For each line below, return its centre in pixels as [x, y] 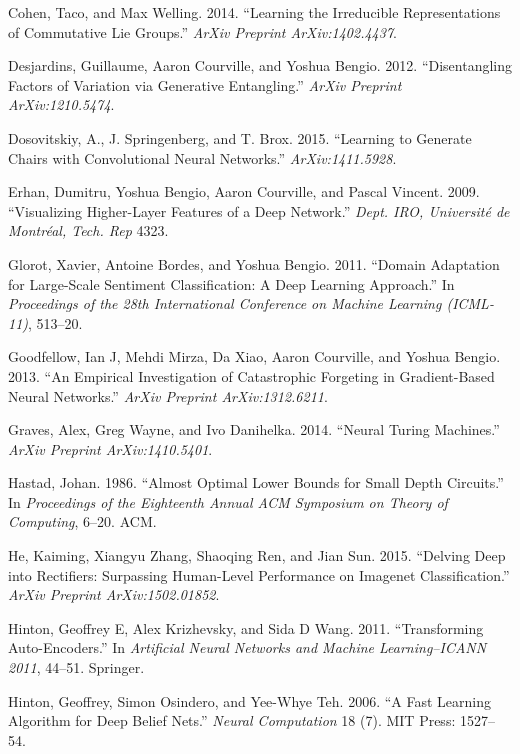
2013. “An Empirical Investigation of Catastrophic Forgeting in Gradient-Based [251, 375]
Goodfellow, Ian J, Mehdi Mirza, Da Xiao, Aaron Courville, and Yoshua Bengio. [254, 356]
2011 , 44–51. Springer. [76, 667]
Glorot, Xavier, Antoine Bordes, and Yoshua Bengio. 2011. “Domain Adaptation [254, 263]
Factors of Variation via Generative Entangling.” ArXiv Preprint [205, 84]
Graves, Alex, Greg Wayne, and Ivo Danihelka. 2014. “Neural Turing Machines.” [254, 429]
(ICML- [470, 303]
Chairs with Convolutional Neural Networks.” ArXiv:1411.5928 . [202, 157]
